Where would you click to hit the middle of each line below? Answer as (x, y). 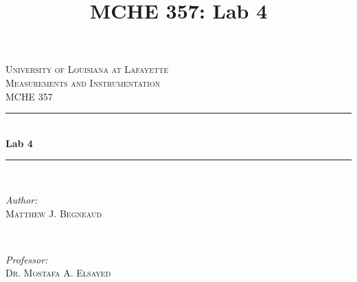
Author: (22, 199)
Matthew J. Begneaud (54, 213)
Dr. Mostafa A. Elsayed (58, 273)
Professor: (27, 259)
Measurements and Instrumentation (83, 82)
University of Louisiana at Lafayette (87, 69)
